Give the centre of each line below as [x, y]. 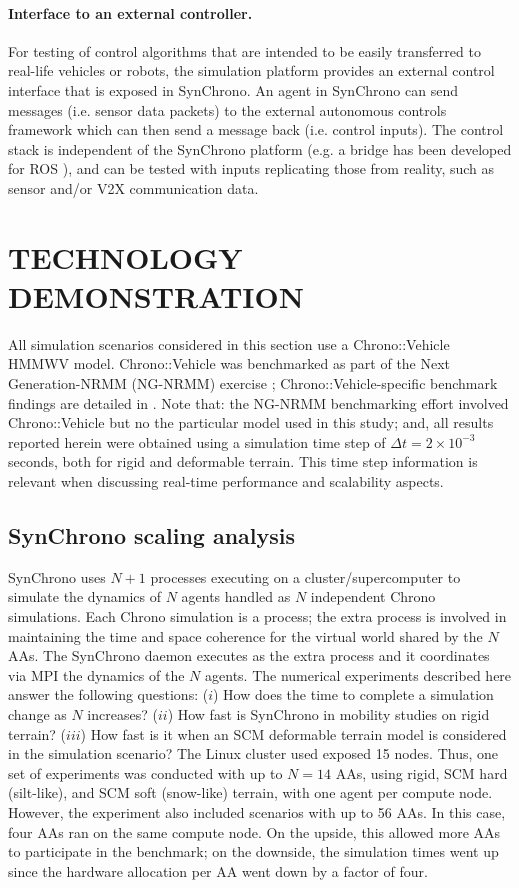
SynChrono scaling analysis [152, 535]
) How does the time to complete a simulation [353, 694]
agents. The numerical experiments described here [358, 674]
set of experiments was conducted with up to [145, 772]
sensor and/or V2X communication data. [133, 187]
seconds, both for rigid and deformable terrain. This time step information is [243, 461]
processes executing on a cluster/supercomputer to [305, 576]
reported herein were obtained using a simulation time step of [197, 441]
